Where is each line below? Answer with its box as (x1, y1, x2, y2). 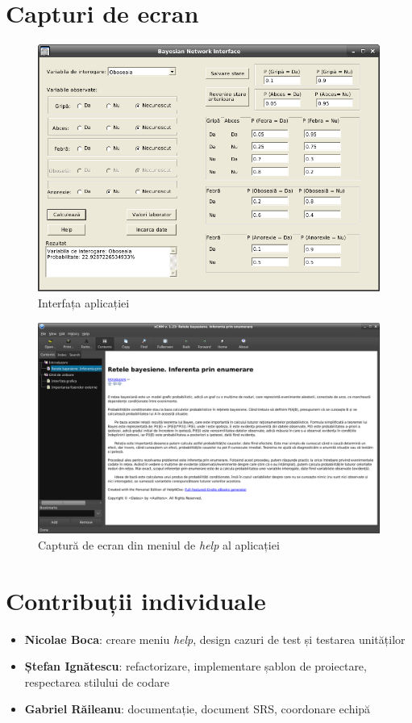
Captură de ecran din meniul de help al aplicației (38, 536, 280, 553)
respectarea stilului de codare (24, 673, 169, 690)
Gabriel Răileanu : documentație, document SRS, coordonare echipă (24, 700, 371, 717)
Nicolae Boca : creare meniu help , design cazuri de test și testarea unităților (24, 630, 406, 647)
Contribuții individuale (6, 583, 266, 616)
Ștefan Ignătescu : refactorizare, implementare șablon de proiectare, (24, 658, 367, 675)
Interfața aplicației (38, 295, 130, 311)
